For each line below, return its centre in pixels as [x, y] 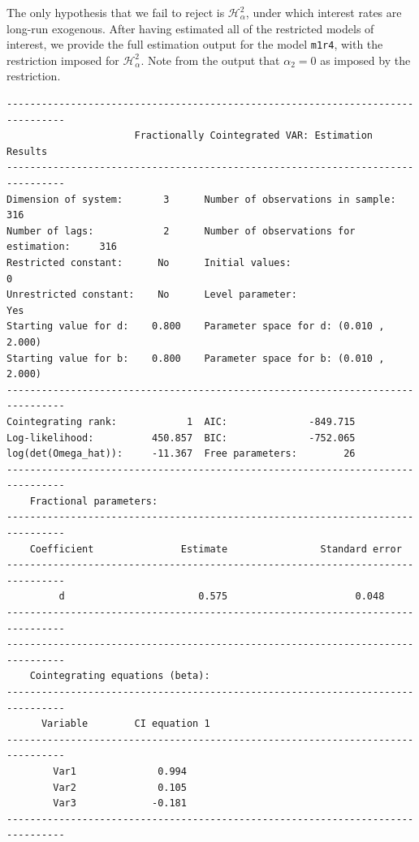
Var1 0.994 [120, 771]
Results [27, 151]
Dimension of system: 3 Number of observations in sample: [201, 199]
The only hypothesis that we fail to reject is [116, 12]
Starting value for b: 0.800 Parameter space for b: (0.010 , [196, 358]
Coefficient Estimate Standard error [216, 549]
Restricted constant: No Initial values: [149, 262]
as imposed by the [365, 60]
